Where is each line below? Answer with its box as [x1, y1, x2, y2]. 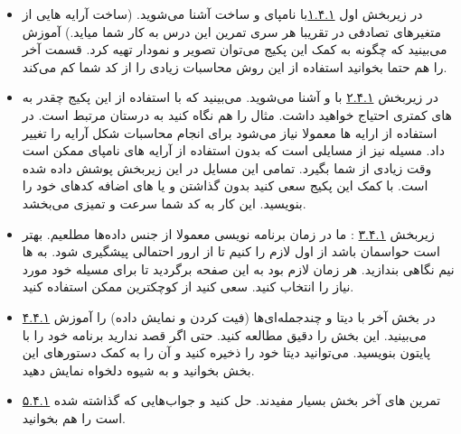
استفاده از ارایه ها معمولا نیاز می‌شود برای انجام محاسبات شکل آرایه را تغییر [22, 123, 437, 142]
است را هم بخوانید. [22, 408, 126, 427]
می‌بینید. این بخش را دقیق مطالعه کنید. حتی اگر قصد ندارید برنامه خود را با [22, 325, 427, 344]
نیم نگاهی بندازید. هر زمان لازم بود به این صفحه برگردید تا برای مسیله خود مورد [22, 259, 455, 278]
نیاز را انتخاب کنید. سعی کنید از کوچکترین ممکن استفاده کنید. [22, 277, 354, 296]
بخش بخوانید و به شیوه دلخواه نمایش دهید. [22, 360, 255, 379]
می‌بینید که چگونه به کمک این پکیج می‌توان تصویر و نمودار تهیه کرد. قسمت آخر [22, 40, 447, 59]
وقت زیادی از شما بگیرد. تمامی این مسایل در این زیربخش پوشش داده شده [22, 158, 432, 177]
